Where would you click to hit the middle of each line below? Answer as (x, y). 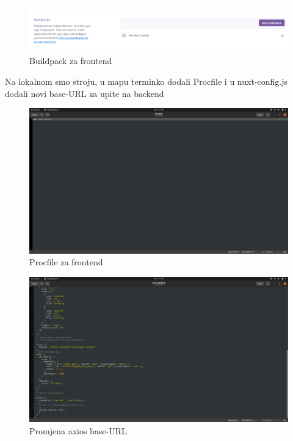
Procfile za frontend (66, 262)
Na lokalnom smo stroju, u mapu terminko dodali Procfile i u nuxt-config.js (146, 81)
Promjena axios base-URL (78, 431)
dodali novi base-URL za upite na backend (85, 93)
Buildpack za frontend (71, 61)
